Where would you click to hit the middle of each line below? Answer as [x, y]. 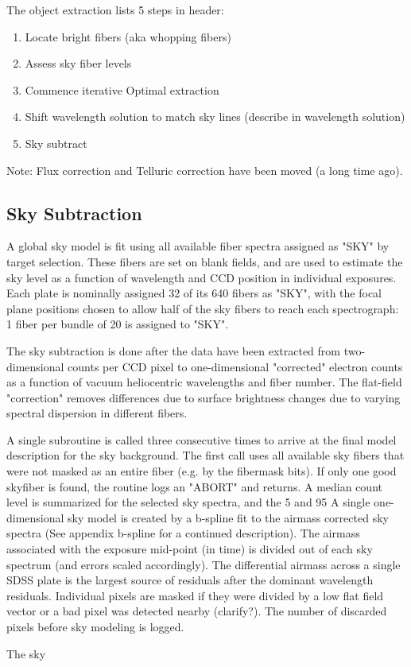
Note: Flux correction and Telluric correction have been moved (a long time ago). [205, 170]
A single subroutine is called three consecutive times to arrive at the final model [202, 439]
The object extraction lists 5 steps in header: [115, 10]
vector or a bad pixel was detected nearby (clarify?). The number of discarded [197, 611]
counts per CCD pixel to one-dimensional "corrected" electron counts [235, 366]
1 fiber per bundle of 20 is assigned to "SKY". [118, 324]
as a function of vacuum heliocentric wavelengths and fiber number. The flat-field [204, 382]
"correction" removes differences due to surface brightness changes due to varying [204, 397]
